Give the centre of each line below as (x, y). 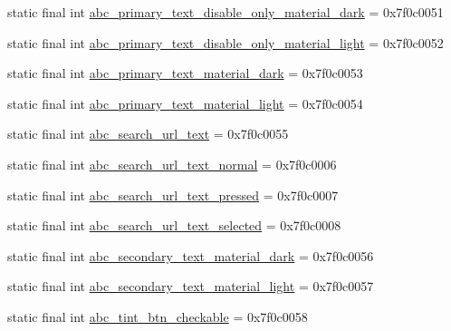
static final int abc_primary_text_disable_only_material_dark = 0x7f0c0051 (225, 12)
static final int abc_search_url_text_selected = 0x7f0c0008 (174, 225)
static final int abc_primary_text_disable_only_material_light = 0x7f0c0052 (225, 42)
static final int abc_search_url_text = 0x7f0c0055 (148, 134)
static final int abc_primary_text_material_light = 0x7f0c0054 (185, 103)
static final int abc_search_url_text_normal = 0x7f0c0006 (172, 164)
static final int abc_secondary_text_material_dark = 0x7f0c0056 (191, 255)
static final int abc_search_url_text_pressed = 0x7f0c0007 (173, 195)
